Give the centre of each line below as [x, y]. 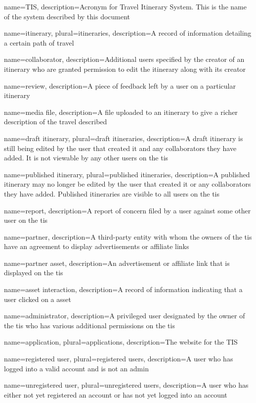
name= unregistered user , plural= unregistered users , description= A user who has [126, 385]
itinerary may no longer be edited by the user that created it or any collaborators [128, 184]
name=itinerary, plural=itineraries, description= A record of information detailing [128, 33]
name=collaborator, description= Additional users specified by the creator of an [124, 59]
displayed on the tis [34, 273]
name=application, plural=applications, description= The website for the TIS [121, 342]
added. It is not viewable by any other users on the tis [86, 158]
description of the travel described [56, 122]
